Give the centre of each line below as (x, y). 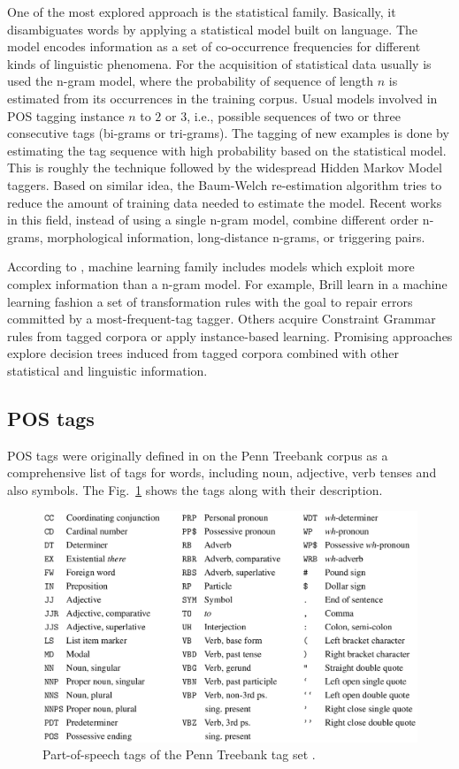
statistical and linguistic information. (107, 370)
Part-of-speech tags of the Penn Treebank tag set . (179, 754)
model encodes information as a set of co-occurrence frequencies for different (214, 46)
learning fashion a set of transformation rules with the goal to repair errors (210, 301)
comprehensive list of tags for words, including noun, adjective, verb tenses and (222, 472)
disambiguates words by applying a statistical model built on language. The (213, 29)
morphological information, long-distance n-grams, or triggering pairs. (236, 236)
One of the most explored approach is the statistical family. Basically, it (202, 11)
